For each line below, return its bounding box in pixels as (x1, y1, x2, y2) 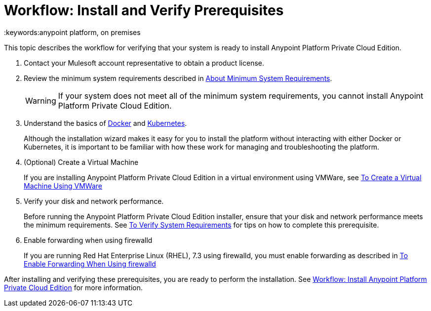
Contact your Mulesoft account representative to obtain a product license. (24, 58, 264, 67)
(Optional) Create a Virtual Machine (24, 157, 139, 166)
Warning (25, 95, 56, 106)
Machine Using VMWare (24, 181, 102, 190)
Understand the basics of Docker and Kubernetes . (24, 118, 187, 127)
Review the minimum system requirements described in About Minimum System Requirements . (24, 74, 332, 82)
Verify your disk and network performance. (24, 196, 164, 205)
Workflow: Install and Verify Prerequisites (4, 2, 284, 19)
